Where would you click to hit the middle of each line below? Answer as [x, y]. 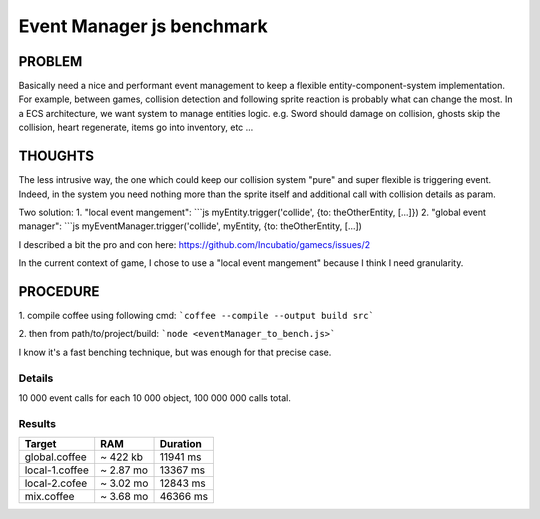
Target [40, 444]
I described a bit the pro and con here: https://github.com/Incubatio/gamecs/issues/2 [194, 244]
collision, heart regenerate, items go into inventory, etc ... [136, 127]
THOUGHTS [56, 156]
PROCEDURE [59, 291]
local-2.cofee [56, 483]
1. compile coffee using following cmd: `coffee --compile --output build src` [196, 315]
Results [37, 423]
